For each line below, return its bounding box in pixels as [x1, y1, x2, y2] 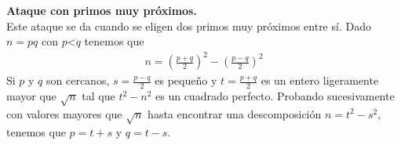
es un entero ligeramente [261, 72, 379, 89]
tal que [82, 88, 115, 104]
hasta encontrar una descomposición [148, 105, 322, 121]
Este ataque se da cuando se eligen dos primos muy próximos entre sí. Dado [6, 17, 371, 34]
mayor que [6, 88, 57, 104]
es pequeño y [155, 72, 217, 89]
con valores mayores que [6, 105, 122, 121]
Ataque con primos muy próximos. [6, 2, 197, 18]
